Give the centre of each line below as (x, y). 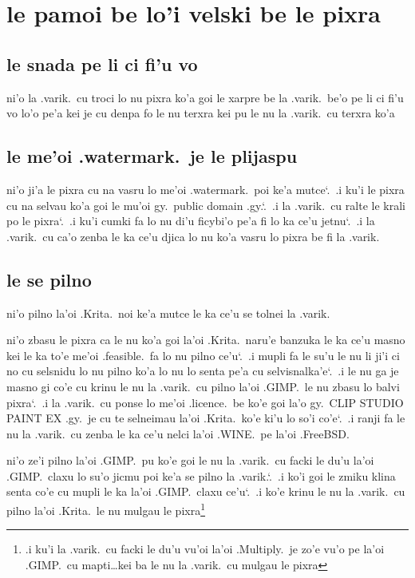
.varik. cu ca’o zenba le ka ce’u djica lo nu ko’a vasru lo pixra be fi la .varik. (193, 236)
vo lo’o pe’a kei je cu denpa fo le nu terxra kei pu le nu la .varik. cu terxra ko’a (201, 113)
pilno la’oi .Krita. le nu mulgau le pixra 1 (106, 509)
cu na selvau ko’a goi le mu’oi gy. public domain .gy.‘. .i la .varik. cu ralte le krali (206, 205)
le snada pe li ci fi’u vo (102, 63)
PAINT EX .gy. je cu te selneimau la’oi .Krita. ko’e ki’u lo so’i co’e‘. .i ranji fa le (206, 418)
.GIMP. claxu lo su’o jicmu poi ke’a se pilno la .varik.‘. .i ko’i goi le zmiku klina (201, 475)
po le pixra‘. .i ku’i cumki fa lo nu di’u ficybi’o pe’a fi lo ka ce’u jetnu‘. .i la (191, 221)
